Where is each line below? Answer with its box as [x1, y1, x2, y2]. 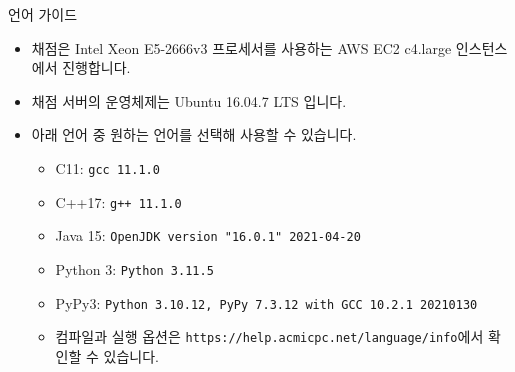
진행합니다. [62, 57, 131, 78]
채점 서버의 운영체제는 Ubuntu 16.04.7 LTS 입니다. [31, 90, 347, 111]
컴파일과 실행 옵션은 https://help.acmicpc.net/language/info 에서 [55, 326, 484, 347]
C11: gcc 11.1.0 [55, 157, 160, 178]
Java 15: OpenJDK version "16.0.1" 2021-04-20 [55, 225, 361, 246]
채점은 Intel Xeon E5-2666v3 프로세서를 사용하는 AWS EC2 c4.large [31, 37, 452, 58]
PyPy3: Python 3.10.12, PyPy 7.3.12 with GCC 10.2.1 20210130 [55, 292, 478, 313]
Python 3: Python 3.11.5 [55, 258, 214, 279]
